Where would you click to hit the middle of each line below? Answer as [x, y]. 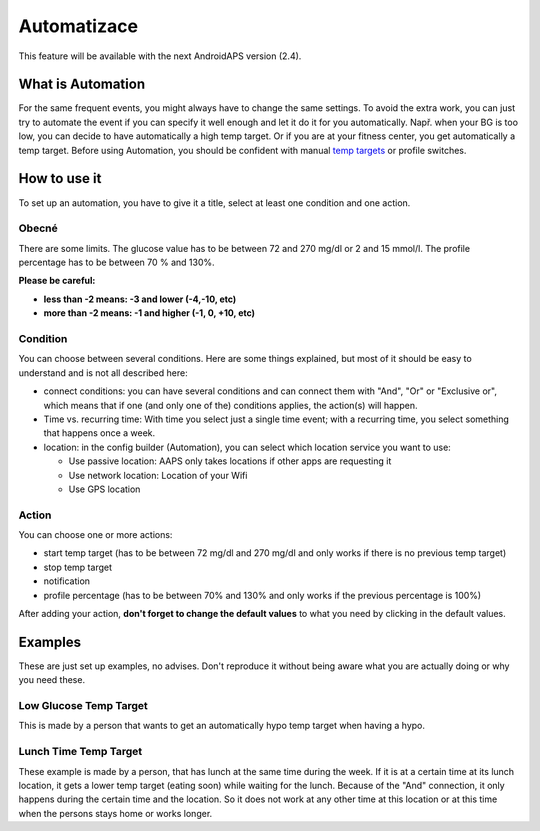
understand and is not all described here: [103, 372]
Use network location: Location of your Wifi [158, 475]
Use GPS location [104, 489]
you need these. [51, 680]
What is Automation [81, 84]
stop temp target [77, 567]
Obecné [38, 228]
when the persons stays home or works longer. [115, 813]
